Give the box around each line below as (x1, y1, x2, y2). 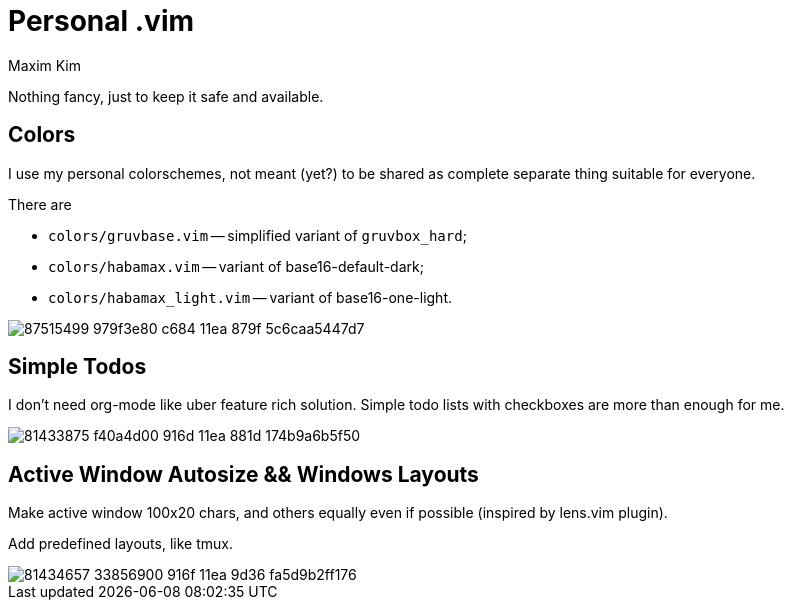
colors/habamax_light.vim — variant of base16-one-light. (48, 288, 452, 306)
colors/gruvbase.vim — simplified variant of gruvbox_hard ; (48, 226, 467, 244)
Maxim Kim (8, 56, 82, 74)
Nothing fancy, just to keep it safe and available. (8, 87, 324, 105)
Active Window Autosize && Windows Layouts (8, 461, 479, 487)
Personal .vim (8, 4, 195, 38)
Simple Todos (8, 354, 147, 380)
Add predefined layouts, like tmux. (8, 535, 233, 553)
